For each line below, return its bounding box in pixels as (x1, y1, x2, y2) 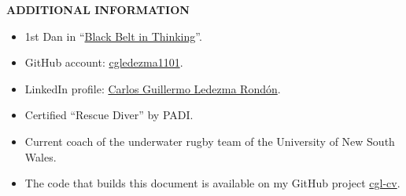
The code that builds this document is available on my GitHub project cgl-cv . (24, 175, 400, 191)
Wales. (24, 148, 57, 165)
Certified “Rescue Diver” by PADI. (24, 107, 194, 123)
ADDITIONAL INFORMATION (6, 2, 190, 17)
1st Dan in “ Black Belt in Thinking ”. (24, 27, 202, 44)
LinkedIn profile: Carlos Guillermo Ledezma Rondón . (24, 80, 281, 96)
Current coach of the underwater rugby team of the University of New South (24, 132, 395, 149)
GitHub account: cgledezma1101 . (24, 54, 183, 71)
